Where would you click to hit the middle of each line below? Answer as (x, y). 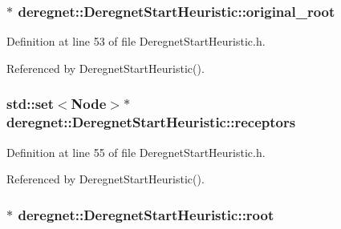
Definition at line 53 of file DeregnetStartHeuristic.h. (136, 41)
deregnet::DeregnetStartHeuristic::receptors (151, 122)
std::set (30, 104)
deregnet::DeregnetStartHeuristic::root (146, 214)
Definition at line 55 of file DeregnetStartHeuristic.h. (136, 152)
